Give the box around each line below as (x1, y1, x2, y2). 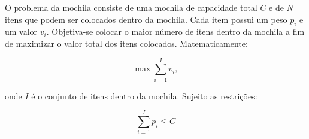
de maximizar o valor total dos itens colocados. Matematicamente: (5, 37, 248, 49)
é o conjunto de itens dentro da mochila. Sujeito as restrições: (31, 89, 257, 102)
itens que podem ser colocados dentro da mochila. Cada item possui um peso (5, 13, 287, 25)
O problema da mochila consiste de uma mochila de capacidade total (5, 1, 257, 13)
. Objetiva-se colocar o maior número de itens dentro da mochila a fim (46, 25, 305, 38)
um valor (5, 25, 38, 38)
